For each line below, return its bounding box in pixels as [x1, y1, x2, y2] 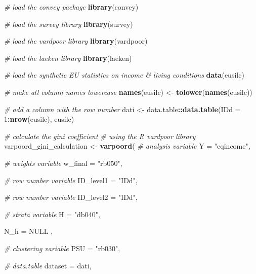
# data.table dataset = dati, [4, 260, 92, 270]
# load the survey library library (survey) [4, 18, 133, 29]
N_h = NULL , [4, 226, 53, 236]
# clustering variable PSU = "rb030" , [4, 243, 120, 253]
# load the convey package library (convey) [4, 2, 139, 12]
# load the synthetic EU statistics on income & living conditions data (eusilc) [4, 70, 244, 80]
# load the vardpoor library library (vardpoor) [4, 36, 148, 46]
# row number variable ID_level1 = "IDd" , [4, 175, 138, 185]
